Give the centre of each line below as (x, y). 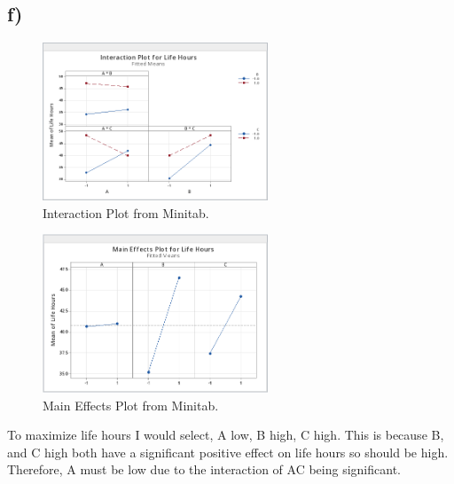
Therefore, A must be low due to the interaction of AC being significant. (204, 469)
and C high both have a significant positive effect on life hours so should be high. (228, 452)
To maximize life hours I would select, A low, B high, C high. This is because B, (226, 435)
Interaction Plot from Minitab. (126, 212)
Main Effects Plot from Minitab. (131, 405)
